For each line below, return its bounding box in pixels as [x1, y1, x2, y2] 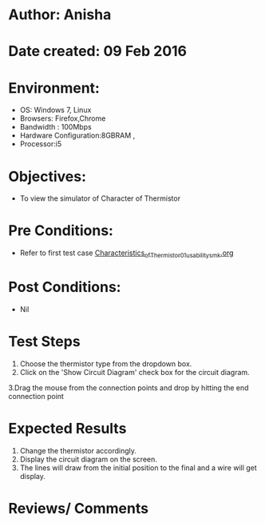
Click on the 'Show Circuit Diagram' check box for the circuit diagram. [19, 367, 250, 377]
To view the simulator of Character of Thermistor [19, 194, 181, 203]
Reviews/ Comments [8, 499, 149, 517]
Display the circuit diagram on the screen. [19, 454, 158, 464]
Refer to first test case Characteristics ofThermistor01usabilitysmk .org [19, 248, 234, 259]
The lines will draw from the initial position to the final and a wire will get [19, 462, 257, 473]
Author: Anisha [8, 6, 112, 24]
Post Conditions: [8, 278, 121, 297]
